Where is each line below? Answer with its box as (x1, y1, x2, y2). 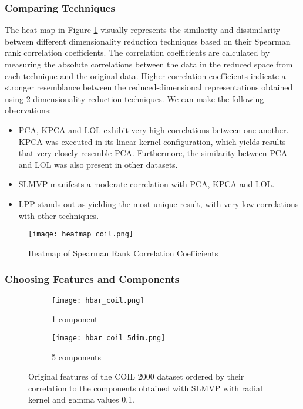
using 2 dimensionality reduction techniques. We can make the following (5, 92, 264, 104)
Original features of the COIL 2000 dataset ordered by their (28, 370, 244, 383)
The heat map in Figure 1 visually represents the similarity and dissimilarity (5, 23, 281, 36)
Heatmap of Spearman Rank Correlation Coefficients (28, 246, 218, 259)
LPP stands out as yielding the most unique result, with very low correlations (18, 197, 299, 209)
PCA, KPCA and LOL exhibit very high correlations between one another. (18, 123, 289, 136)
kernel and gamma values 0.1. (28, 393, 134, 405)
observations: (5, 104, 52, 116)
